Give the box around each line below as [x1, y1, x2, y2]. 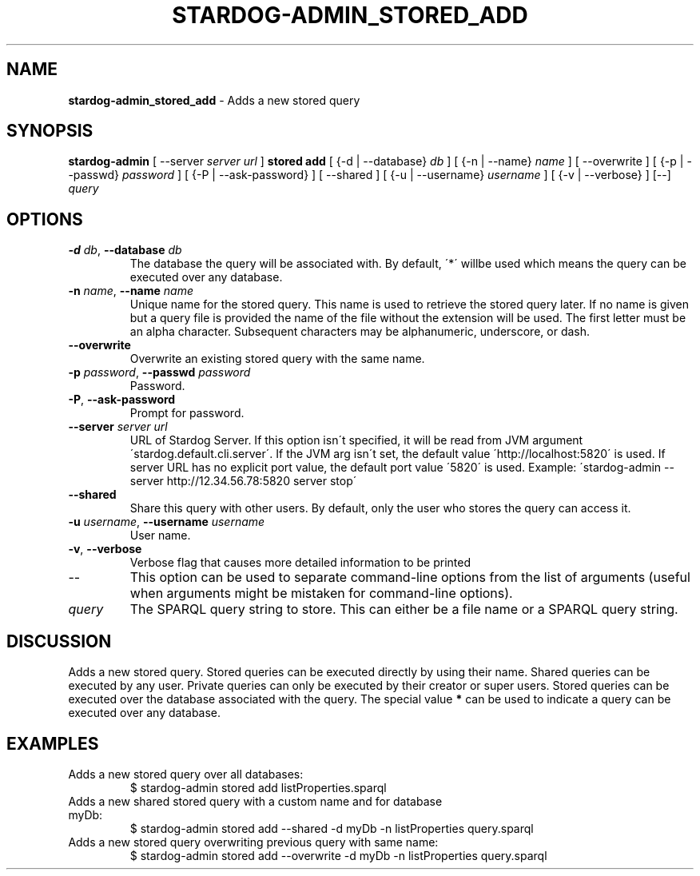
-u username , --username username [68, 515, 265, 529]
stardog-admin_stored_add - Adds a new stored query [68, 93, 360, 107]
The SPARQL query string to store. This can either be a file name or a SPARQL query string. [129, 601, 678, 618]
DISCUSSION [6, 631, 112, 651]
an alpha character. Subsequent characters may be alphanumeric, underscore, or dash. [129, 325, 591, 339]
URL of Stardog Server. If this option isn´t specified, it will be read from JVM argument [129, 433, 583, 448]
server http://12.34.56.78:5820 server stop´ [129, 474, 357, 488]
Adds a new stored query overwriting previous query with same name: [68, 834, 439, 849]
